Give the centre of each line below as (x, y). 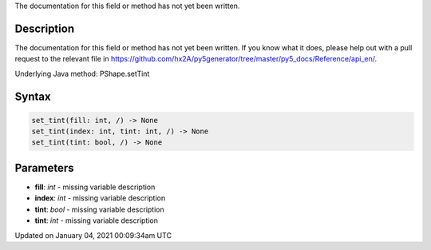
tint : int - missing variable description (97, 220)
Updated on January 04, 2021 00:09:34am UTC (93, 235)
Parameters (44, 168)
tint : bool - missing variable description (99, 209)
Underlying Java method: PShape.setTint (82, 73)
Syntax (33, 96)
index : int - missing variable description (100, 198)
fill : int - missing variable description (95, 187)
